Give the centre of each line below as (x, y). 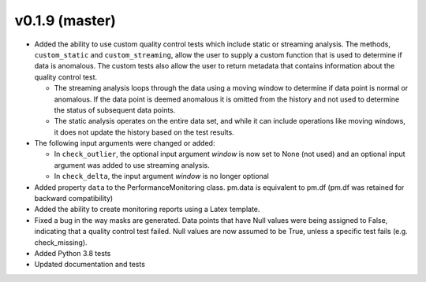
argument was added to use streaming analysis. (132, 165)
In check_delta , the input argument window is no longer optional (162, 176)
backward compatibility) (74, 199)
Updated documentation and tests (90, 265)
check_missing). (61, 242)
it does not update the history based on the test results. (144, 132)
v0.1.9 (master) (65, 20)
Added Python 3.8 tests (73, 253)
